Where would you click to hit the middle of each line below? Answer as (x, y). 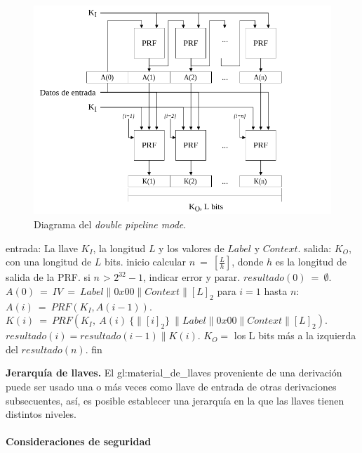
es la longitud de (311, 262)
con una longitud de (49, 262)
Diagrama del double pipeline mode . (110, 224)
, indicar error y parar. (192, 277)
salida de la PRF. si (48, 277)
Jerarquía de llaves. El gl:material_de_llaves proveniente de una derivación (174, 373)
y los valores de (192, 248)
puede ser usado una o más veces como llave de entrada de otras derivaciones (171, 386)
